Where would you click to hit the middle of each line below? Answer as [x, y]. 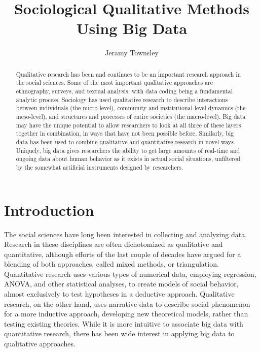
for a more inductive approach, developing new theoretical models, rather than [126, 314]
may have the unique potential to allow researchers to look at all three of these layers [128, 125]
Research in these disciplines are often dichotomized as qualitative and [114, 244]
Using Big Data [132, 28]
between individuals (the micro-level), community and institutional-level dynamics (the [131, 108]
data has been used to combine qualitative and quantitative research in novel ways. [126, 141]
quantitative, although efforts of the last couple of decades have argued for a [123, 254]
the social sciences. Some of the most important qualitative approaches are [114, 83]
